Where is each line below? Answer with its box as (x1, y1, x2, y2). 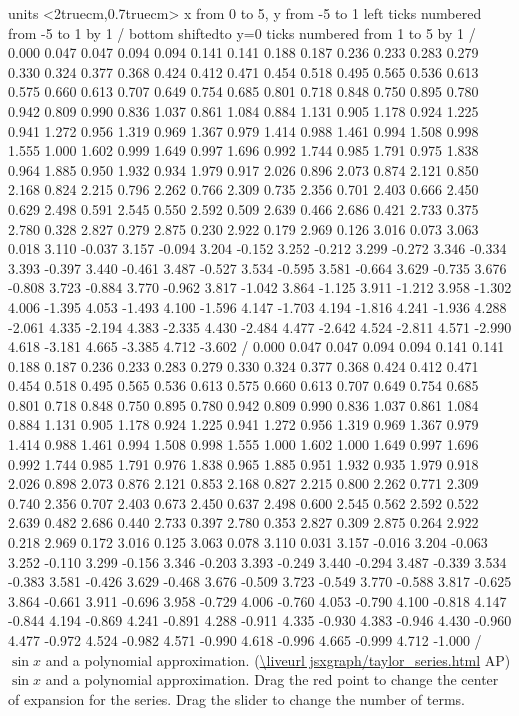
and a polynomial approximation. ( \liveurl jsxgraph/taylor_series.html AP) (45, 649, 511, 670)
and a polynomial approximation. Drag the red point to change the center (45, 669, 499, 690)
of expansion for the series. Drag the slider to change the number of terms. (8, 688, 465, 709)
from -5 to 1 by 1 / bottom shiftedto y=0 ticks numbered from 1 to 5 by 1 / (8, 22, 476, 43)
